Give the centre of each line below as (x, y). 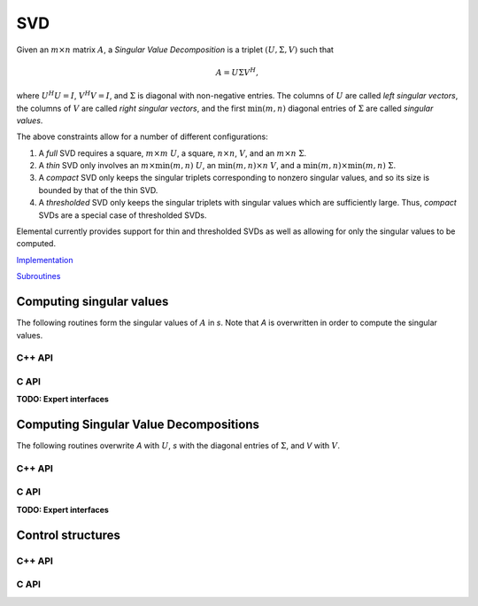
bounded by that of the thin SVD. (98, 190)
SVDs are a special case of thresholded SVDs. (123, 215)
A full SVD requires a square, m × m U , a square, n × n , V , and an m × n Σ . (173, 153)
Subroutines (39, 276)
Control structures (69, 535)
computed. (36, 244)
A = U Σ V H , (237, 72)
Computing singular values (93, 302)
